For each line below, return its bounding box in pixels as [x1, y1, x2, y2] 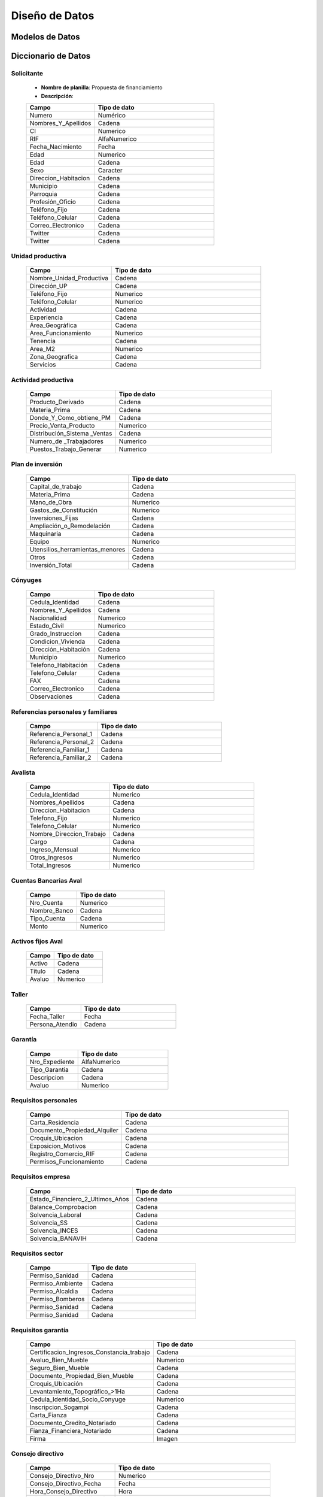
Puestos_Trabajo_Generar [29, 445, 102, 453]
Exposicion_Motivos [29, 1142, 86, 1150]
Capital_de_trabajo [29, 482, 82, 490]
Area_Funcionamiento [29, 329, 92, 338]
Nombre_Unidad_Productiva [29, 274, 109, 283]
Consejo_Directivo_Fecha [29, 1480, 102, 1488]
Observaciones [29, 692, 73, 701]
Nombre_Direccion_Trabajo [29, 830, 106, 838]
